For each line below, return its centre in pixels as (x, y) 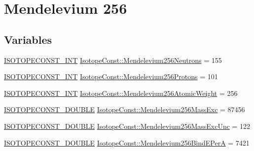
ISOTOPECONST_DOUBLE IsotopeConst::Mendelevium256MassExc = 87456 (125, 109)
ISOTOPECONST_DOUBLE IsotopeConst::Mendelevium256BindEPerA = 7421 (127, 142)
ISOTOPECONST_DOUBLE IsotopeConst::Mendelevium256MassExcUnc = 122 (127, 126)
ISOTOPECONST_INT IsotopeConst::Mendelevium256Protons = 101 (111, 76)
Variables (28, 39)
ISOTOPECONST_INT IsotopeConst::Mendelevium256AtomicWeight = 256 (121, 93)
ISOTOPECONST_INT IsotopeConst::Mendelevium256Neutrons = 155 (113, 60)
